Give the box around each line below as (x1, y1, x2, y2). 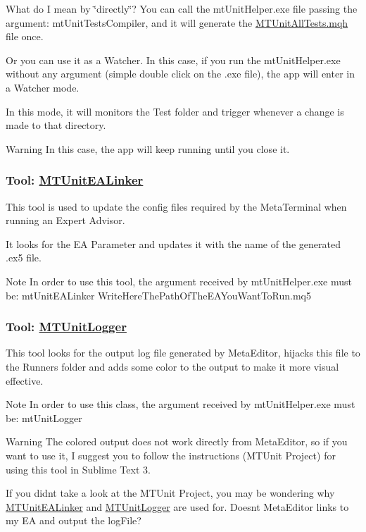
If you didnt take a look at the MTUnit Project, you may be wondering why (6, 485, 335, 500)
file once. (6, 29, 44, 44)
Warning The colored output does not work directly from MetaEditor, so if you (6, 434, 348, 449)
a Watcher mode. (6, 80, 80, 94)
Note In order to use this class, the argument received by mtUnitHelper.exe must (6, 397, 355, 412)
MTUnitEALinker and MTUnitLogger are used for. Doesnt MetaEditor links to (6, 499, 349, 514)
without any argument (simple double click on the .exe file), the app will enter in (6, 66, 355, 81)
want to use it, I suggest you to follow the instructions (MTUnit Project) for (6, 447, 336, 462)
